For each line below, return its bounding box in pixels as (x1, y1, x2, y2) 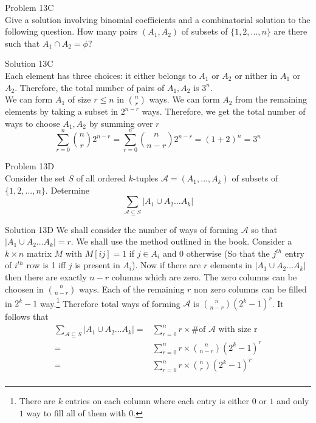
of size (67, 93, 91, 106)
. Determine (45, 183, 89, 196)
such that (5, 36, 40, 49)
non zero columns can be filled (194, 282, 307, 295)
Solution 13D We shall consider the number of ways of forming (5, 223, 239, 235)
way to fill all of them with (26, 406, 126, 419)
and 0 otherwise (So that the (162, 246, 270, 259)
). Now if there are (132, 259, 201, 271)
